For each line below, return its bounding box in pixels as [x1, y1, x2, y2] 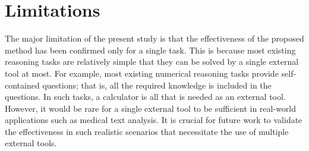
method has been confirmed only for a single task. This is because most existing [5, 43, 296, 56]
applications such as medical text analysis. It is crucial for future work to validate [5, 114, 302, 126]
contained [5, 78, 40, 91]
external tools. [5, 137, 57, 149]
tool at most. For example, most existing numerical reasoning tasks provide [5, 67, 279, 79]
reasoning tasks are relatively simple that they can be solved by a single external [5, 55, 299, 68]
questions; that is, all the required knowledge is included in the [42, 78, 272, 91]
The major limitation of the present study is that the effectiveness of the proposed [5, 32, 304, 45]
